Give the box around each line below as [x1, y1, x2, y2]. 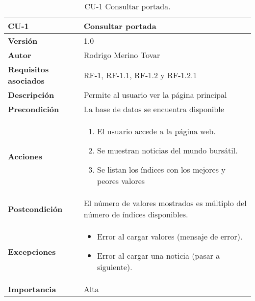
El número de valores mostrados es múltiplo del [83, 197, 247, 209]
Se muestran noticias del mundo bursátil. [97, 145, 238, 156]
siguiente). [97, 261, 132, 272]
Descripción [8, 89, 54, 100]
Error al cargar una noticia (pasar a [97, 250, 220, 261]
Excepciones [8, 246, 56, 257]
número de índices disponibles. [83, 209, 188, 220]
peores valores [97, 175, 145, 186]
